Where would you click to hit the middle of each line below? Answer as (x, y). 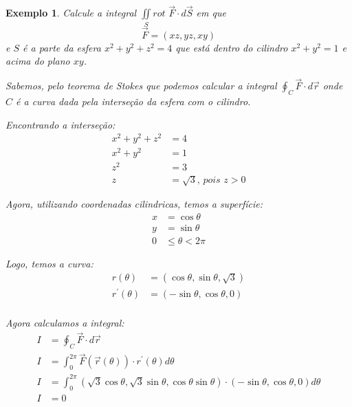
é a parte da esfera (62, 47)
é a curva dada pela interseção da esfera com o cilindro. (133, 101)
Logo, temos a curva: (49, 263)
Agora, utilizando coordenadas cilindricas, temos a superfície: (134, 204)
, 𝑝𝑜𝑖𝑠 (209, 180)
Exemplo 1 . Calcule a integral (71, 13)
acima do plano (38, 61)
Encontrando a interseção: (60, 124)
